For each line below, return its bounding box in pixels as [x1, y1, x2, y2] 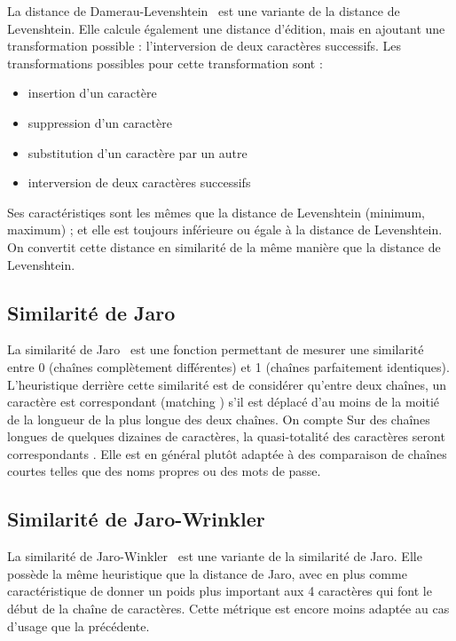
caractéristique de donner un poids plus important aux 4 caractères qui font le [7, 582, 432, 600]
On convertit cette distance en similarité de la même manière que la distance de [7, 237, 441, 256]
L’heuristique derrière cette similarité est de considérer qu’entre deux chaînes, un [7, 375, 447, 393]
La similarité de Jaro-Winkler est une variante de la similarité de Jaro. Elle [7, 547, 422, 566]
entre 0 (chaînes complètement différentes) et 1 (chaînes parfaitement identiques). [7, 357, 450, 376]
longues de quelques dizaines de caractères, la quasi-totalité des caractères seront [7, 427, 445, 446]
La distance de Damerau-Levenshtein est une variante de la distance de [7, 2, 400, 20]
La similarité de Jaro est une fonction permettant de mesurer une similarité [7, 340, 424, 359]
